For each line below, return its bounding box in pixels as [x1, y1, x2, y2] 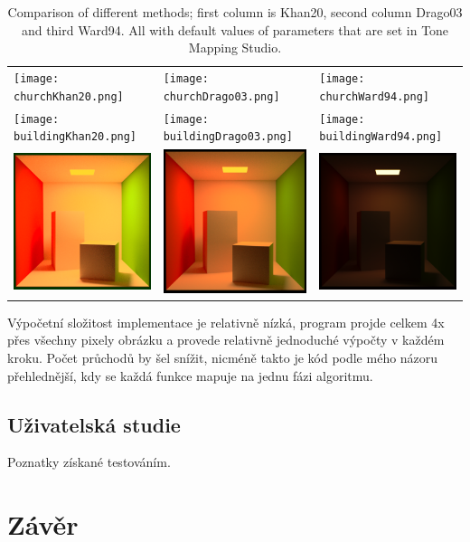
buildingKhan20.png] [14, 130, 137, 144]
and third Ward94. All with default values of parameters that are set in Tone [21, 20, 449, 39]
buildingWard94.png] [319, 130, 443, 144]
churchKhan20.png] [14, 90, 124, 103]
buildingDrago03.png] [163, 130, 293, 144]
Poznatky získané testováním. [7, 452, 171, 471]
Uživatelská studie [7, 410, 181, 438]
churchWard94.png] [319, 90, 429, 103]
